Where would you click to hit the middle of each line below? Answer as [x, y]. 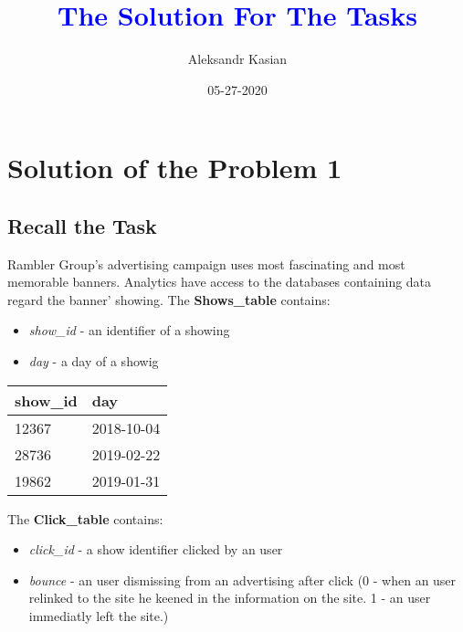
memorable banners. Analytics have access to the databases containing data [220, 282]
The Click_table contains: [85, 518]
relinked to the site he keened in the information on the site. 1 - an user [230, 598]
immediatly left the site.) [99, 616]
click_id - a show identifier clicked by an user [156, 549]
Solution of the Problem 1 [175, 168]
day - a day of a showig [94, 361]
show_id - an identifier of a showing [129, 330]
